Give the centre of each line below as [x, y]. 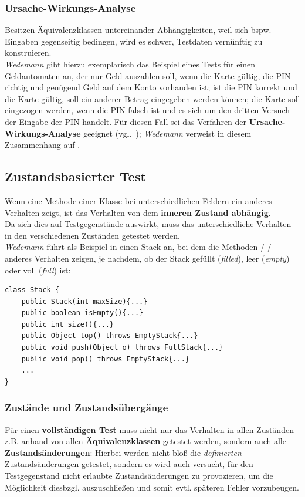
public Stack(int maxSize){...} [84, 301]
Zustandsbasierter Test [75, 176]
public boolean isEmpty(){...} [82, 313]
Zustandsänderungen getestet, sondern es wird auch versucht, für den [129, 464]
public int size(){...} [68, 324]
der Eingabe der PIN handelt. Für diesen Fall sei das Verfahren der [126, 121]
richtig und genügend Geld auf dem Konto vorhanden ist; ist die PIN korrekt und [151, 87]
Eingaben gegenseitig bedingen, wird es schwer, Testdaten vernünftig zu [134, 41]
